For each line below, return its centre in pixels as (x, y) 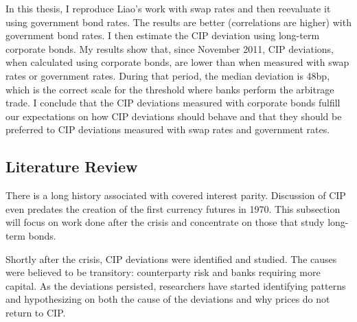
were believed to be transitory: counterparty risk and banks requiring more (163, 272)
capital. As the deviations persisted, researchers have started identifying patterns (176, 285)
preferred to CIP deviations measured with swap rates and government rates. (168, 129)
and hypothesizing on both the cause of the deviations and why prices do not (168, 299)
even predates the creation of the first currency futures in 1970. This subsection (173, 208)
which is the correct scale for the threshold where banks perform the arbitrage (170, 89)
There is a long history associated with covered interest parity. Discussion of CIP (176, 195)
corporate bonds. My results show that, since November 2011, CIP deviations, (170, 48)
